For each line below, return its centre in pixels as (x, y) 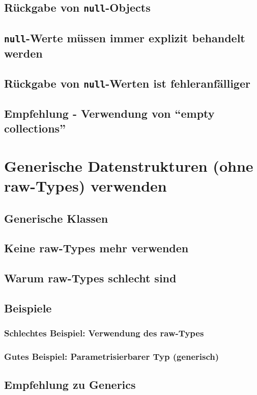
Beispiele (28, 308)
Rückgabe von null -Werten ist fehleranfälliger (127, 83)
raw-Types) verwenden (85, 186)
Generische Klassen (56, 218)
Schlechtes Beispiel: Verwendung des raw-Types (104, 333)
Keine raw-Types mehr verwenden (96, 248)
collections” (35, 128)
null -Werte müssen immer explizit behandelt (125, 37)
